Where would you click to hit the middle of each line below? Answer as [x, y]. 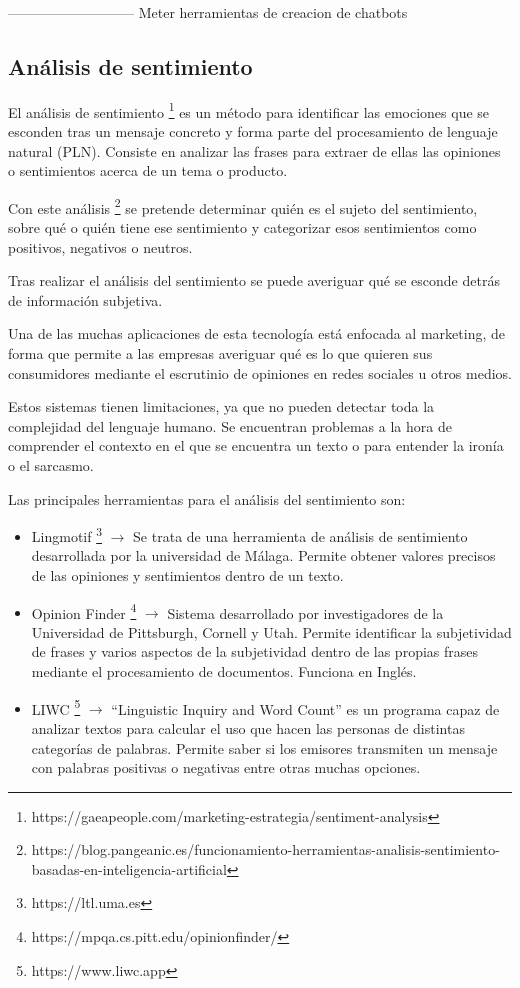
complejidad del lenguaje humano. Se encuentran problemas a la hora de [230, 425]
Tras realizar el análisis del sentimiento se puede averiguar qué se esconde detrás [254, 280]
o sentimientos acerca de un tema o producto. [148, 170]
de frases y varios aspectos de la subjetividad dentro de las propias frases [255, 651]
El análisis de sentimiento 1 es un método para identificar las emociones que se [249, 110]
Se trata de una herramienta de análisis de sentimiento [300, 535]
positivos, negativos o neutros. [100, 246]
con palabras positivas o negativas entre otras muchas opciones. [226, 767]
